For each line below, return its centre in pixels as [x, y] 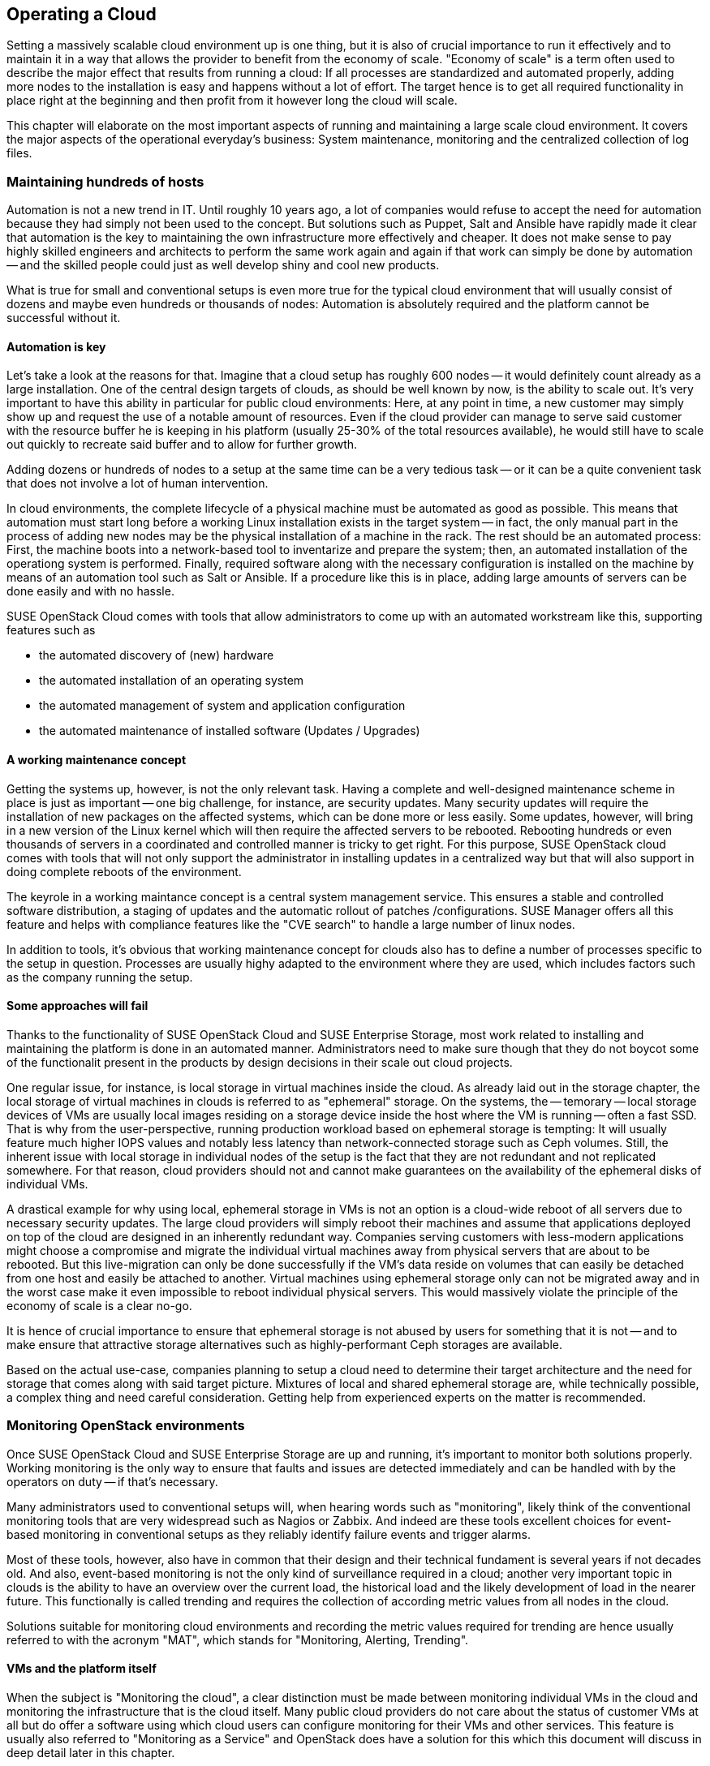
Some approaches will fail [77, 1006]
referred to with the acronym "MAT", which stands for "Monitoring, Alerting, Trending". [238, 1639]
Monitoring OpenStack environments [126, 1426]
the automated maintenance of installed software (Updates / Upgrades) [230, 731]
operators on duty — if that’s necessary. [112, 1481]
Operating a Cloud [82, 14]
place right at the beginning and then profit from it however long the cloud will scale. [232, 101]
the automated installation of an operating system [172, 681]
